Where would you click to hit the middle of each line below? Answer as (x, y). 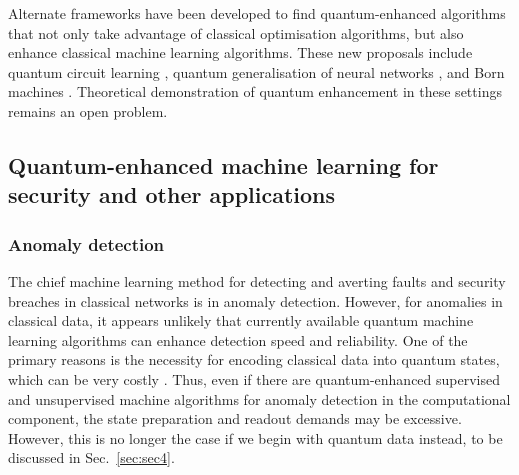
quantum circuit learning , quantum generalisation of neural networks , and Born (256, 71)
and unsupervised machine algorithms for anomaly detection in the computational (259, 398)
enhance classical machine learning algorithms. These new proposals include (240, 52)
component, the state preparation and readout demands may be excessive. (235, 418)
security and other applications (172, 194)
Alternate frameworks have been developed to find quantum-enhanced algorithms (257, 13)
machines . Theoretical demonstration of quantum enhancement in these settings (255, 91)
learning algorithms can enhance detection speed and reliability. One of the (238, 339)
